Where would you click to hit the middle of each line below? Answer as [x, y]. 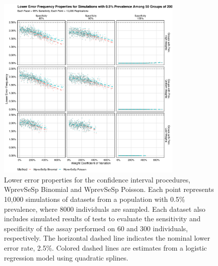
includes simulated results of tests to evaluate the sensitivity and [102, 219]
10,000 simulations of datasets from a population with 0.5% [95, 199]
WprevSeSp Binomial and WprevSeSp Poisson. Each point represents [109, 189]
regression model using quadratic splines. [66, 257]
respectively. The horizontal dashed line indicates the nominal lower [107, 238]
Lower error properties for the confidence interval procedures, [97, 179]
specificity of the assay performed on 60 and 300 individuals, [96, 228]
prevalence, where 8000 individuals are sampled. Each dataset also [105, 209]
